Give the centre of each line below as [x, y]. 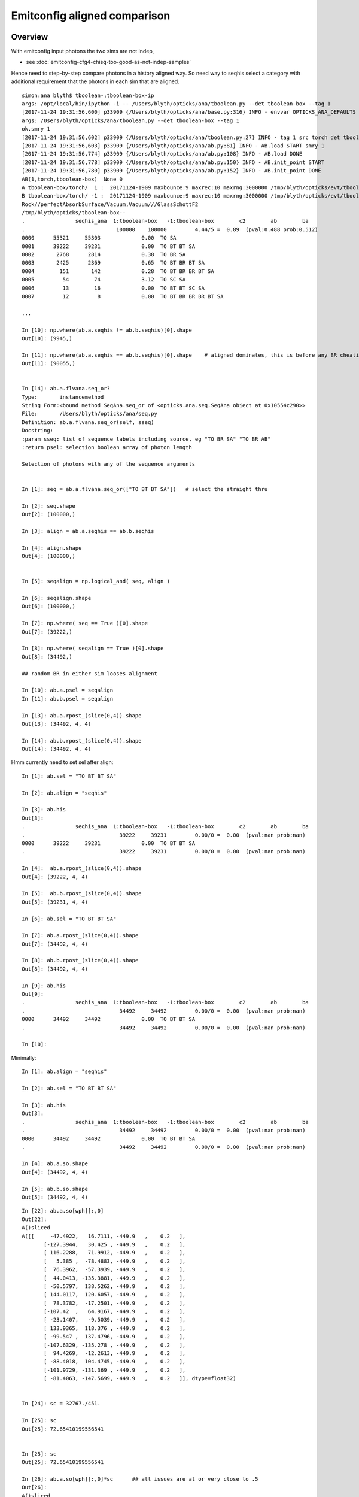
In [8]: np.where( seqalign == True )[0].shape [93, 649]
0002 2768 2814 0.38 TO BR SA [104, 255]
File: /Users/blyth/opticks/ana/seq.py [90, 414]
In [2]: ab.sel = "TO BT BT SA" [69, 1088]
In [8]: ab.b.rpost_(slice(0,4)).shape [80, 960]
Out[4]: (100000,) [49, 556]
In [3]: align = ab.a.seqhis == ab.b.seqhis [88, 531]
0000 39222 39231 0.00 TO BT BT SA [109, 843]
